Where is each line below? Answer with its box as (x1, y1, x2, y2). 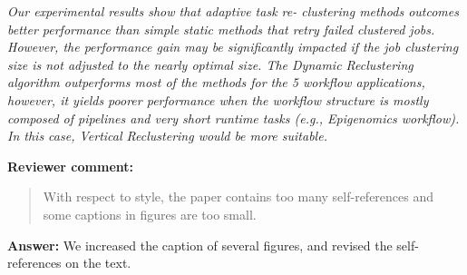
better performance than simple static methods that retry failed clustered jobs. (7, 19, 435, 38)
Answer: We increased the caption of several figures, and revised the (7, 235, 393, 254)
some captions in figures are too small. (43, 204, 257, 223)
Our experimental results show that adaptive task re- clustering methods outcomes (7, 2, 459, 20)
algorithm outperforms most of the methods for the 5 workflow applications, (7, 73, 425, 92)
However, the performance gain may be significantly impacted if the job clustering (7, 37, 459, 56)
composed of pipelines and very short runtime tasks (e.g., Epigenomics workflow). (7, 108, 460, 127)
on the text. (65, 253, 131, 272)
